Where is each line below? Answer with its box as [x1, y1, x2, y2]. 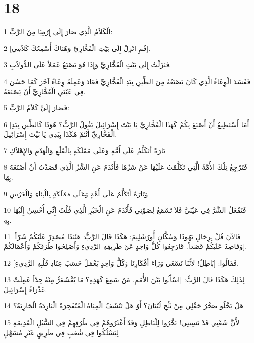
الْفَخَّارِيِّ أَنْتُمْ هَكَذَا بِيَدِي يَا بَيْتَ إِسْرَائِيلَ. [4, 129, 117, 139]
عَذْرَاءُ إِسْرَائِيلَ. [4, 284, 47, 294]
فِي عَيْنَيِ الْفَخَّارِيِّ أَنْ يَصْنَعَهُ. [4, 86, 85, 96]
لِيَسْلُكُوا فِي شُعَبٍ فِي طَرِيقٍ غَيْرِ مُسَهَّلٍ [4, 327, 119, 337]
